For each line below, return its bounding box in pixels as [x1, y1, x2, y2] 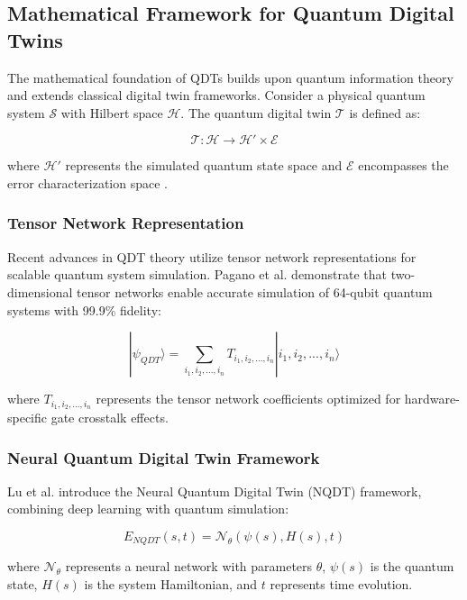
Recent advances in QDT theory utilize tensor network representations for [7, 247, 417, 266]
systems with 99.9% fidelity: [7, 300, 161, 319]
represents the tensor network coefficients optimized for [96, 389, 401, 408]
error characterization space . [7, 173, 168, 192]
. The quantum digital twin [180, 103, 332, 122]
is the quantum [370, 557, 454, 576]
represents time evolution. [270, 575, 413, 594]
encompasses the [358, 156, 449, 175]
